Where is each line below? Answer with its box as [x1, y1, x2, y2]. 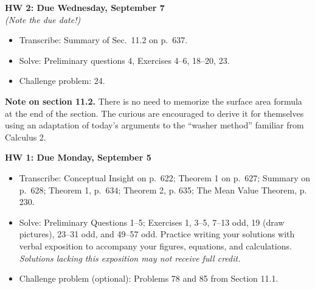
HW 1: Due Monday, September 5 [5, 151, 151, 164]
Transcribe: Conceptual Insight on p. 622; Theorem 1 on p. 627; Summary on [19, 171, 311, 184]
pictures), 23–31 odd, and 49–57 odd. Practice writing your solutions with [19, 228, 295, 240]
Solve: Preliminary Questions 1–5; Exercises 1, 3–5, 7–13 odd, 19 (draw [19, 215, 285, 228]
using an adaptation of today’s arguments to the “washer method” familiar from [5, 119, 304, 131]
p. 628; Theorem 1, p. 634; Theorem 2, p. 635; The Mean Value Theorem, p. [19, 183, 307, 196]
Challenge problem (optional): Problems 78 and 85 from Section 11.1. [19, 272, 279, 285]
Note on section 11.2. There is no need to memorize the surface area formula [5, 94, 302, 107]
